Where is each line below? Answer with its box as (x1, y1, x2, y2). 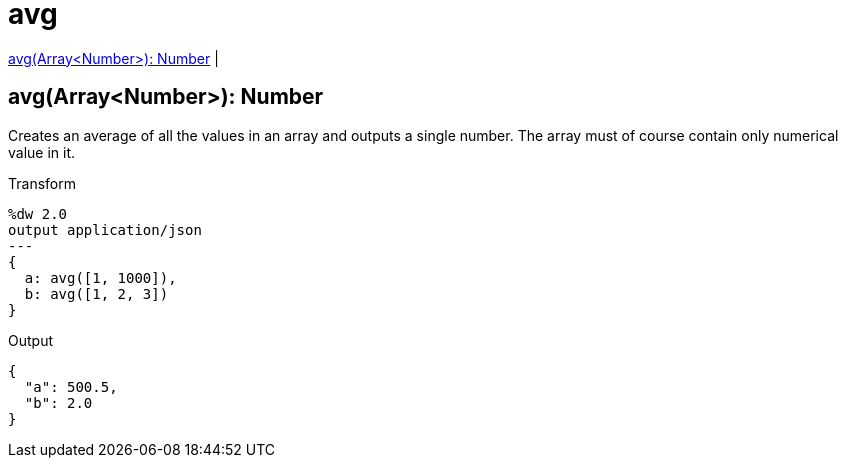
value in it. (8, 143, 76, 161)
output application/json (8, 221, 202, 238)
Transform (8, 174, 76, 192)
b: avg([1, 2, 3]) (24, 285, 169, 302)
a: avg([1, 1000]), (24, 269, 177, 286)
